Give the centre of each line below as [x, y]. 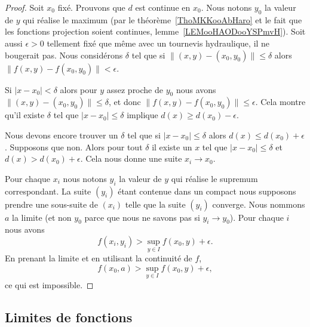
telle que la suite [155, 204]
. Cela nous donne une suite [131, 158]
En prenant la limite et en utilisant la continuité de [99, 258]
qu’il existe [25, 115]
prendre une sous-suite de [51, 204]
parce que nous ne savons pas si [142, 217]
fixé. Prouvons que [91, 7]
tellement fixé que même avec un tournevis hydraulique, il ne [158, 43]
